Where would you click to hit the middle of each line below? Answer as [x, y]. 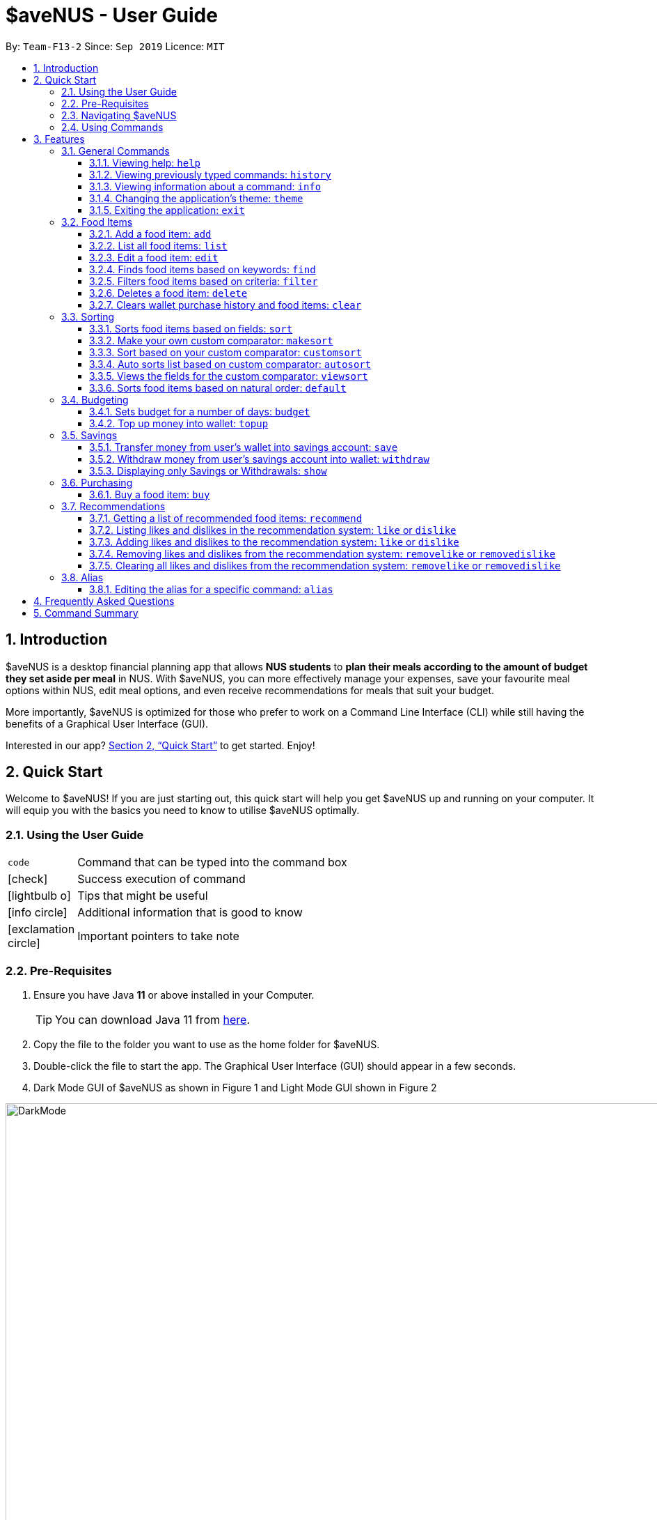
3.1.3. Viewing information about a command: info [205, 186]
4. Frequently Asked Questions [104, 601]
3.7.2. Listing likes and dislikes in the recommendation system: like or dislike [273, 530]
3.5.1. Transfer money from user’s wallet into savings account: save [244, 447]
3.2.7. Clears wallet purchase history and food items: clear [225, 305]
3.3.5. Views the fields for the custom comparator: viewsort [229, 376]
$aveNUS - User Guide [112, 15]
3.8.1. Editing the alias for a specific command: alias [211, 589]
